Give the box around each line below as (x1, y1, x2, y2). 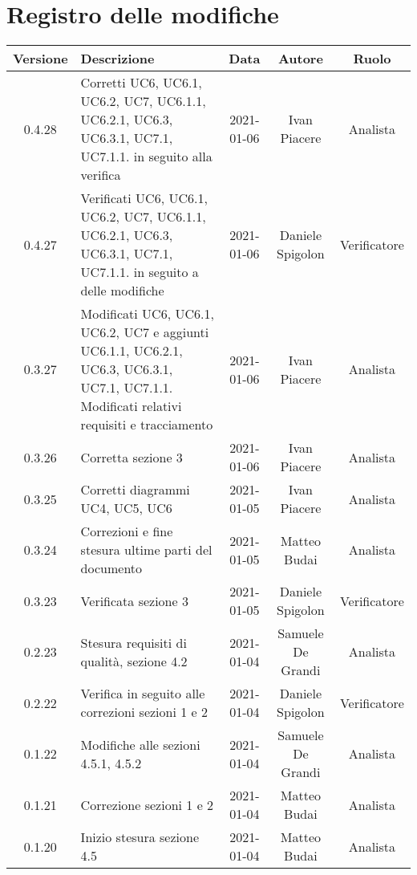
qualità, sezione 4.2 (80, 651, 188, 670)
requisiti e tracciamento (80, 415, 213, 434)
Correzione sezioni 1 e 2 (80, 795, 214, 814)
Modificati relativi (80, 397, 182, 416)
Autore (277, 49, 323, 68)
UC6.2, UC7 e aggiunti (80, 323, 209, 342)
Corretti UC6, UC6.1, (80, 73, 202, 92)
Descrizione (80, 49, 155, 68)
